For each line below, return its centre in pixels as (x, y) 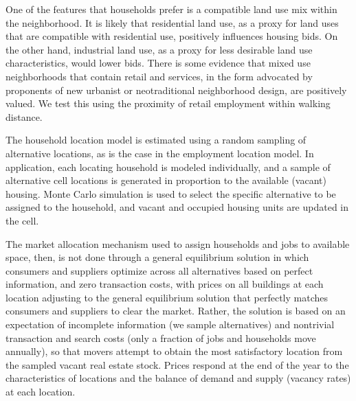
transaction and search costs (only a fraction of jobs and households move (161, 337)
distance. (24, 116)
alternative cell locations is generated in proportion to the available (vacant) (166, 180)
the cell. (22, 220)
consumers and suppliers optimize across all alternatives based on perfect (159, 270)
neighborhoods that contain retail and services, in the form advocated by (159, 76)
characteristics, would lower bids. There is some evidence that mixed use (158, 63)
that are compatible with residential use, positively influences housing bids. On (172, 36)
